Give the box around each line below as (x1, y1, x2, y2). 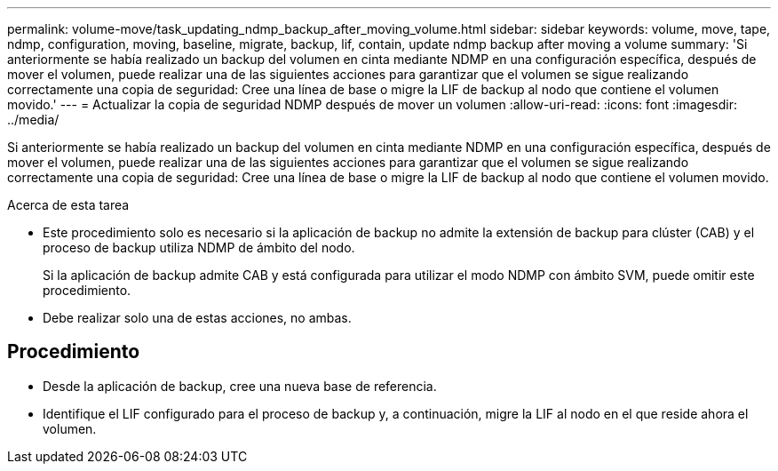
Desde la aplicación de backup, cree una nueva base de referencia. (43, 378, 437, 394)
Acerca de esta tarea (7, 197, 130, 212)
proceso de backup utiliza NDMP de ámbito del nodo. (43, 240, 355, 255)
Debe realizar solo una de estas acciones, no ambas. (43, 310, 352, 325)
